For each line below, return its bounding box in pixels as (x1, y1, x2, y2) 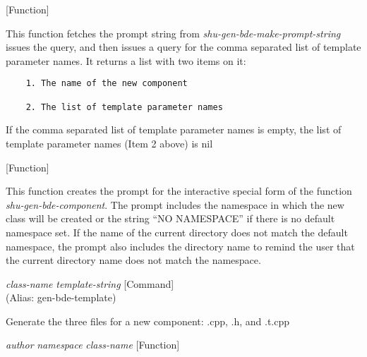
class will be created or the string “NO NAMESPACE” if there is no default (6, 211, 335, 226)
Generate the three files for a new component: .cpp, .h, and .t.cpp (6, 313, 290, 328)
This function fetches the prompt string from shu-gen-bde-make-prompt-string (6, 25, 341, 40)
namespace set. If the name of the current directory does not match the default (6, 224, 348, 239)
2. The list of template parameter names (25, 102, 223, 112)
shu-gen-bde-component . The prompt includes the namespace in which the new (6, 197, 344, 212)
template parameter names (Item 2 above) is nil (6, 135, 213, 150)
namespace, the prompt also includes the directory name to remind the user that (6, 238, 355, 253)
